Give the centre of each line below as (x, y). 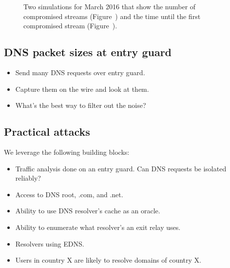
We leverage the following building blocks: (67, 152)
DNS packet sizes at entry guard (88, 52)
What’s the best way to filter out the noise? (81, 105)
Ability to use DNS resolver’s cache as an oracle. (88, 211)
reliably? (28, 178)
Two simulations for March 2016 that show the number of (110, 6)
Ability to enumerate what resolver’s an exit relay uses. (98, 227)
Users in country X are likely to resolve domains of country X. (108, 260)
